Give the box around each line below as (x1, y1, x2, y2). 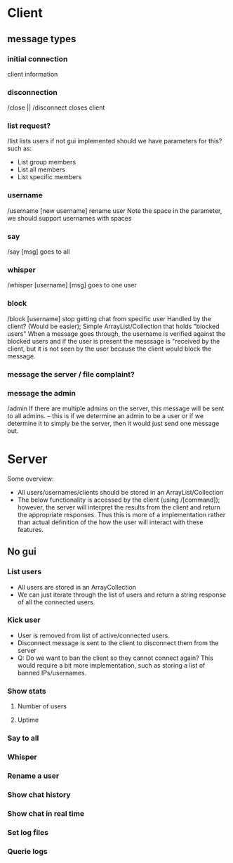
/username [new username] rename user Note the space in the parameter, (7, 206, 222, 215)
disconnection (7, 87, 58, 97)
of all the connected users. (17, 597, 95, 606)
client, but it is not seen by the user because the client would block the (7, 344, 212, 353)
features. (17, 525, 44, 533)
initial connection (7, 54, 68, 64)
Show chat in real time (7, 808, 85, 818)
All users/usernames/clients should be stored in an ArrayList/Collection (17, 488, 224, 496)
